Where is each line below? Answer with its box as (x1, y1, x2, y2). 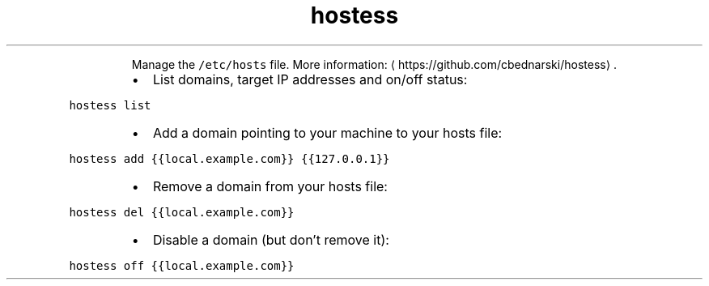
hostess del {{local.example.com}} (69, 205, 295, 219)
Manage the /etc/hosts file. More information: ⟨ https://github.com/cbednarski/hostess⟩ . (131, 57, 618, 71)
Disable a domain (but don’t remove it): (152, 231, 389, 248)
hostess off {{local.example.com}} (69, 258, 295, 272)
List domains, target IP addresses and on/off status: (152, 70, 468, 88)
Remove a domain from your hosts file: (152, 177, 388, 194)
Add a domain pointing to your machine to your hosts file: (152, 124, 503, 141)
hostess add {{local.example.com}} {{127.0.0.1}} (69, 152, 390, 165)
